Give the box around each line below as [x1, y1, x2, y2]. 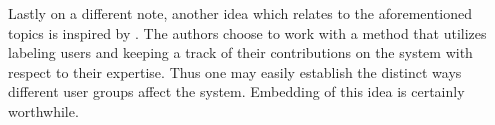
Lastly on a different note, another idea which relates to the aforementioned [8, 3, 473, 23]
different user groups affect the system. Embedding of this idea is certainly [8, 81, 465, 102]
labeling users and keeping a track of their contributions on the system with [8, 42, 473, 63]
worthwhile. [8, 100, 79, 121]
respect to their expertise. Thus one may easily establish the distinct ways [8, 61, 462, 82]
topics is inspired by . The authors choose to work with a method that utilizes [8, 22, 487, 43]
